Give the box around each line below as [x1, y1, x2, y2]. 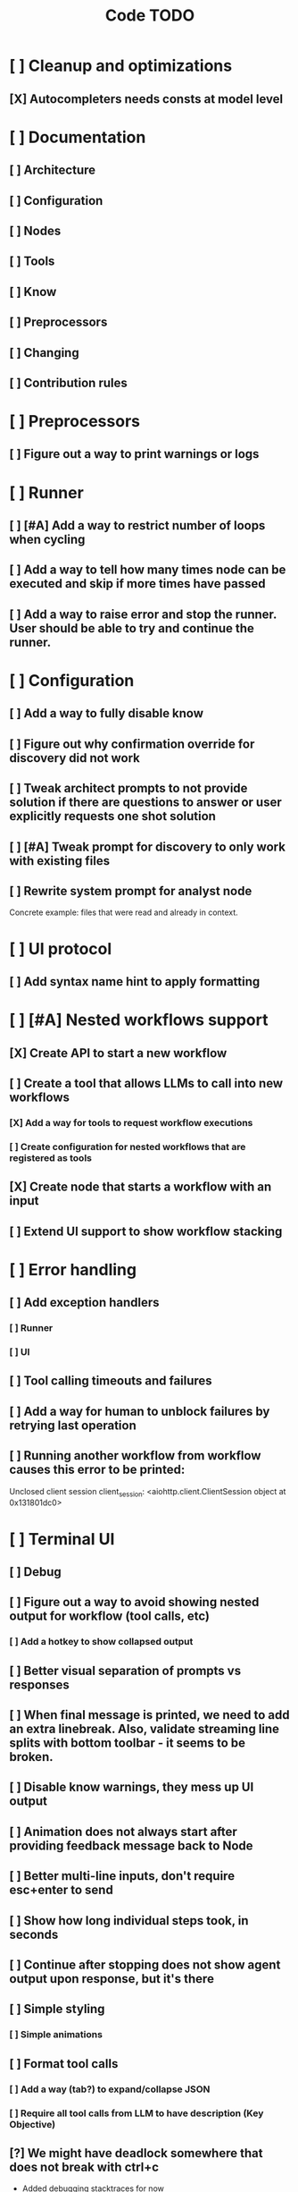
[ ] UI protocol [9, 938, 112, 959]
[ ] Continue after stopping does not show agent [9, 1958, 281, 1972]
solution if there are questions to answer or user [9, 795, 283, 810]
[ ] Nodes [9, 223, 62, 238]
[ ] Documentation [9, 127, 146, 148]
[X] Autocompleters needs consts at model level [9, 91, 284, 106]
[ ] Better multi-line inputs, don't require [9, 1868, 235, 1883]
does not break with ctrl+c [9, 2159, 159, 2174]
